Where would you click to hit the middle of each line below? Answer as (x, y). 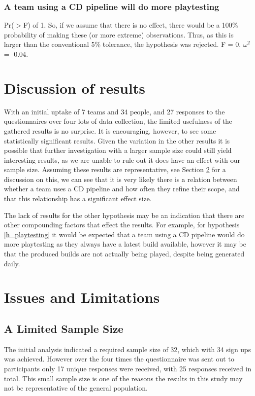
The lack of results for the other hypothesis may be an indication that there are (124, 215)
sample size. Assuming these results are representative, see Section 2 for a (115, 169)
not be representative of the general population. (76, 388)
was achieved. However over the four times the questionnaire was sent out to (119, 359)
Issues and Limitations (82, 297)
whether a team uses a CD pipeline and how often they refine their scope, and (122, 189)
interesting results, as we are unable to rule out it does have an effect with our (122, 160)
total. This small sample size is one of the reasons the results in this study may (123, 378)
